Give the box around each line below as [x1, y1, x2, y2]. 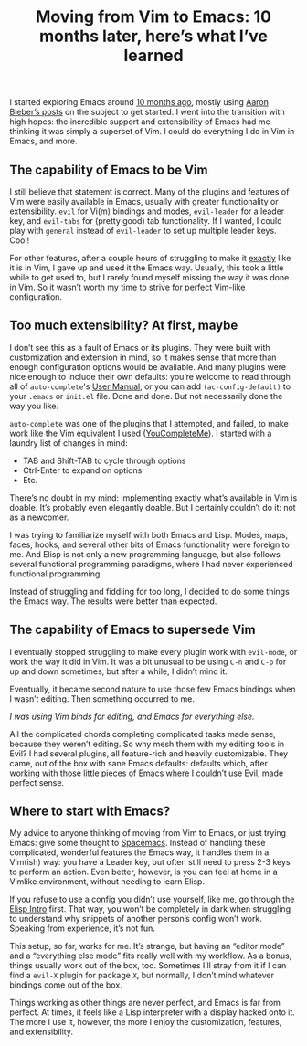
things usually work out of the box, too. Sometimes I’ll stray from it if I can [9, 960, 287, 971]
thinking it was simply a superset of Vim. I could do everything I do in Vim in [9, 126, 295, 137]
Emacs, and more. [9, 135, 78, 147]
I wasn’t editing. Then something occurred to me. [9, 692, 195, 704]
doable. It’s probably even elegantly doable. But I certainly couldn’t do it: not [9, 502, 296, 512]
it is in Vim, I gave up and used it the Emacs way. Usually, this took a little [9, 262, 284, 273]
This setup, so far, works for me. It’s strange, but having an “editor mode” [9, 941, 285, 952]
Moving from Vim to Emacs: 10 [35, 6, 272, 27]
